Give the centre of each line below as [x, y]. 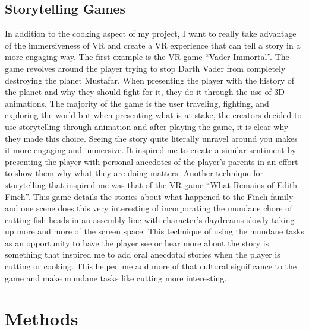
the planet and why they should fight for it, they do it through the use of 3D [145, 92]
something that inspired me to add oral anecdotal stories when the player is [143, 254]
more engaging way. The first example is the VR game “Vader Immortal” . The [147, 57]
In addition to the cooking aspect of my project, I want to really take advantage [151, 34]
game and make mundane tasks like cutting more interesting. [116, 277]
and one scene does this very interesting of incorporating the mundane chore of [149, 208]
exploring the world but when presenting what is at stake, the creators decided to [153, 115]
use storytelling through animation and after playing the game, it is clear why [147, 126]
